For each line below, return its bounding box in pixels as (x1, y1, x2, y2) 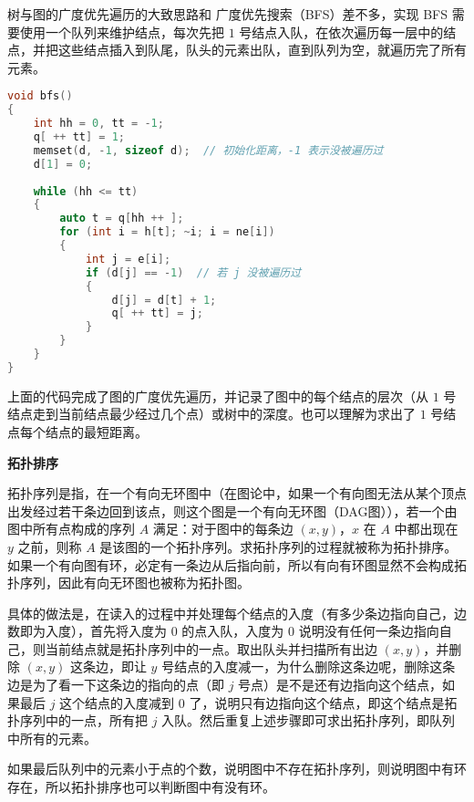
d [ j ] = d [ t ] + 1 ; (111, 293, 217, 307)
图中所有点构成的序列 (7, 519, 135, 538)
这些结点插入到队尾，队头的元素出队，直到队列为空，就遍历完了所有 (57, 40, 467, 59)
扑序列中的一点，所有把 (7, 711, 148, 730)
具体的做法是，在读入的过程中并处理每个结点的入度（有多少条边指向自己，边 (7, 603, 467, 622)
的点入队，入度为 (181, 621, 284, 641)
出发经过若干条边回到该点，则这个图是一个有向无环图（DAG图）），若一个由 (7, 501, 458, 520)
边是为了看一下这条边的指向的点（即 (7, 675, 224, 694)
